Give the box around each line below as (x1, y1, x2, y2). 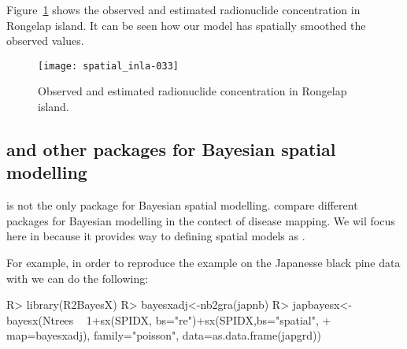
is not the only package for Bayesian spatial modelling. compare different (6, 197, 358, 213)
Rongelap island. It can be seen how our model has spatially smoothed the (6, 17, 366, 33)
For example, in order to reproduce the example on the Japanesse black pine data (6, 254, 401, 270)
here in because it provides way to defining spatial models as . (6, 228, 305, 244)
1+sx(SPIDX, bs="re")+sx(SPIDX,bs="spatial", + (86, 311, 331, 328)
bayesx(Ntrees (6, 311, 74, 328)
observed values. (6, 32, 84, 49)
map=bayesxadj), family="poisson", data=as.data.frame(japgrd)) (6, 327, 321, 343)
